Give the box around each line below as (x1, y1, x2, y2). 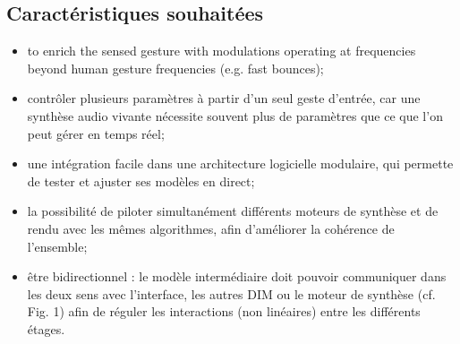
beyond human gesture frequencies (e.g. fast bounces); (27, 58, 324, 77)
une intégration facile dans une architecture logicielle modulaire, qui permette (27, 154, 454, 173)
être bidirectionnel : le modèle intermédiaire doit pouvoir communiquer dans (27, 267, 447, 286)
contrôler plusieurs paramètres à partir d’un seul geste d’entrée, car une (27, 89, 421, 107)
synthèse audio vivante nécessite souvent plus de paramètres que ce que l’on (27, 106, 443, 125)
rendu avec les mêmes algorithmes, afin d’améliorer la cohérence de (27, 219, 395, 237)
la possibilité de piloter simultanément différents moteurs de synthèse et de (27, 202, 439, 220)
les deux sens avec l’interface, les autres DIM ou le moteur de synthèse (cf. (27, 284, 436, 303)
